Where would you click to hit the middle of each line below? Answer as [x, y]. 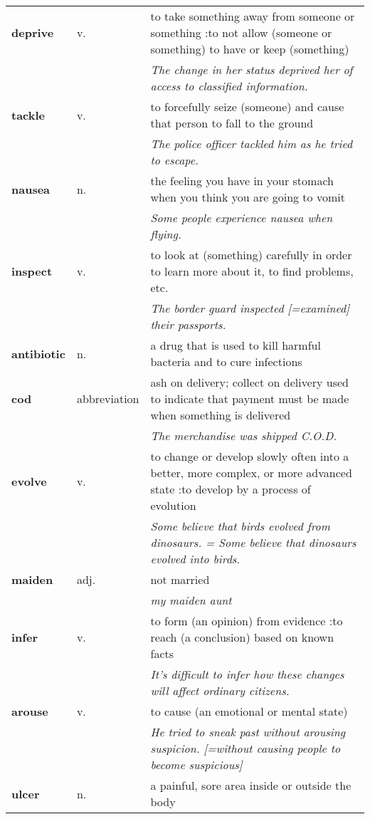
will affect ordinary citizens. [220, 690]
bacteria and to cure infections [226, 361]
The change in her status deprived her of [252, 69]
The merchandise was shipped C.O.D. [244, 435]
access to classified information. [229, 86]
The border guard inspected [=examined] [250, 308]
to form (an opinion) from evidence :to [247, 621]
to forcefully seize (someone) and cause [247, 106]
